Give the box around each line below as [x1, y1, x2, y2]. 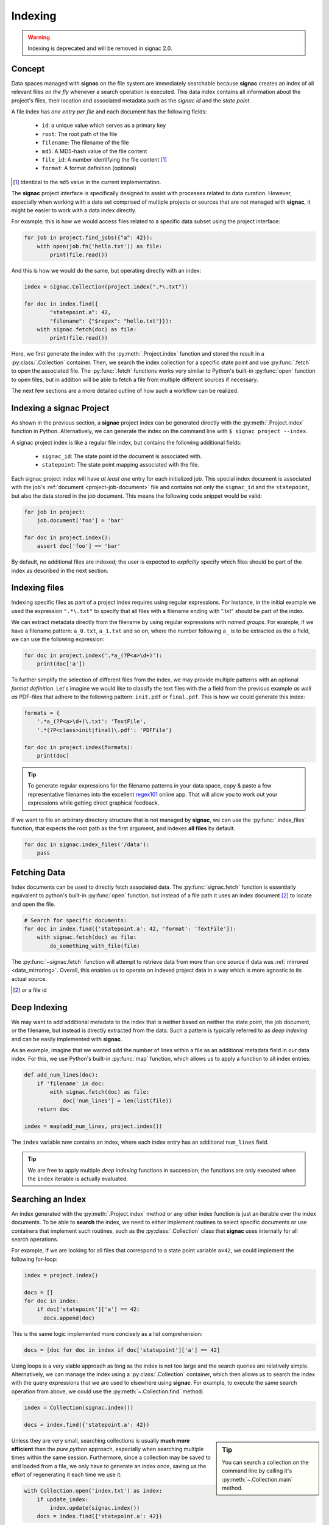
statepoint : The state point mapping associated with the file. [41, 461, 199, 468]
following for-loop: [11, 1255, 58, 1263]
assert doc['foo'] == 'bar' [37, 543, 121, 550]
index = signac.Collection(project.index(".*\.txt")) [24, 284, 188, 290]
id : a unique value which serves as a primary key [41, 122, 166, 129]
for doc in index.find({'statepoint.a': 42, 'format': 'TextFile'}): [24, 925, 236, 933]
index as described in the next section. [11, 567, 109, 574]
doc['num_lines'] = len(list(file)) [62, 1097, 172, 1104]
